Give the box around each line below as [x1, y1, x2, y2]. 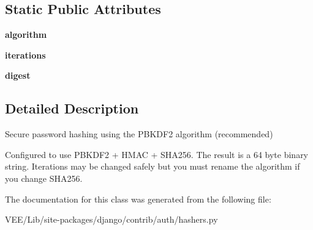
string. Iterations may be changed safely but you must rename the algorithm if [5, 160, 300, 173]
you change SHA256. [5, 171, 83, 184]
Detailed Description [5, 99, 139, 118]
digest [5, 69, 31, 82]
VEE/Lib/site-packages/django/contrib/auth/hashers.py [5, 213, 218, 226]
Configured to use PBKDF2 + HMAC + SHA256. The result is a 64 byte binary [5, 148, 309, 160]
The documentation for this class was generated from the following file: [5, 192, 271, 205]
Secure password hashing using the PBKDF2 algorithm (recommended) [5, 128, 273, 140]
